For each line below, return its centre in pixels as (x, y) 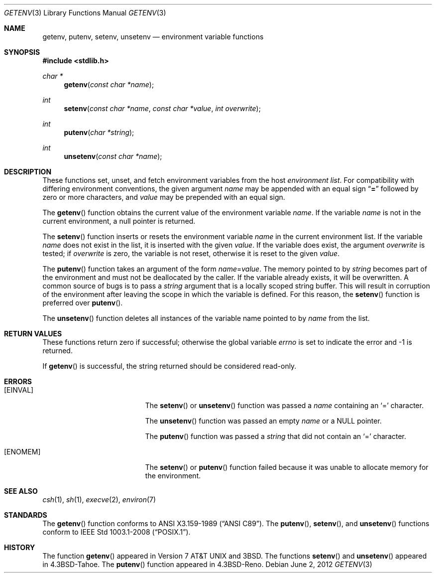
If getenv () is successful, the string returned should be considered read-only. (169, 366)
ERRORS (18, 381)
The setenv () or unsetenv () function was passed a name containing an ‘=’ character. (284, 405)
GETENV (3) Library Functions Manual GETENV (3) (85, 13)
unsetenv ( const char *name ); (113, 156)
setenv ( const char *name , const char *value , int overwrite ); (162, 108)
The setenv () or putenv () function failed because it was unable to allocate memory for (287, 467)
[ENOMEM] (22, 452)
